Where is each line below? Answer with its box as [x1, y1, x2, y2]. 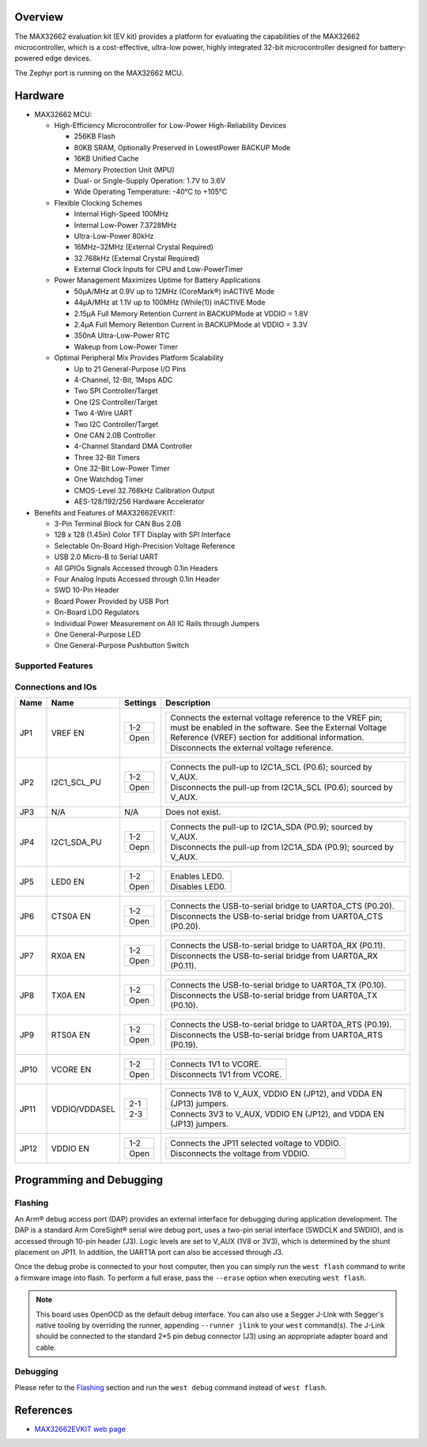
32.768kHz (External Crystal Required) [74, 253, 200, 263]
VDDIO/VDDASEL [51, 1103, 116, 1114]
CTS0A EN [51, 910, 91, 921]
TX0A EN [51, 989, 85, 1000]
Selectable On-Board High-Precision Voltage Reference [54, 541, 236, 550]
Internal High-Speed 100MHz [74, 210, 169, 219]
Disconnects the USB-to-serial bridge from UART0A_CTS [170, 911, 384, 922]
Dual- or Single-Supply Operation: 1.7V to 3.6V [74, 176, 225, 185]
